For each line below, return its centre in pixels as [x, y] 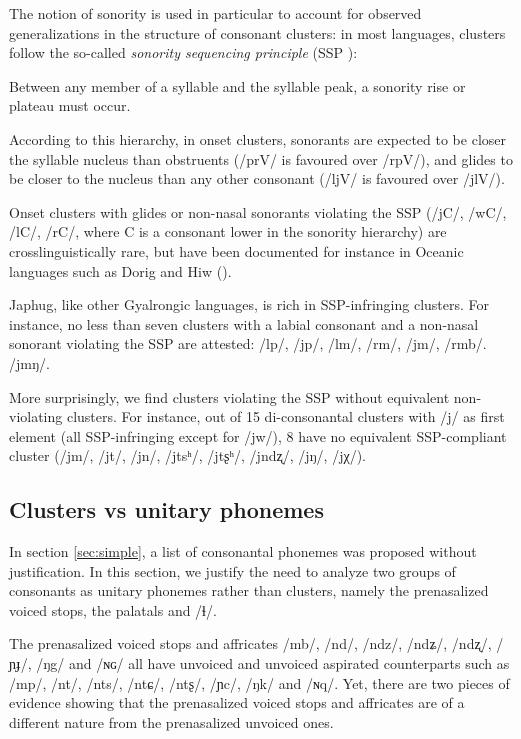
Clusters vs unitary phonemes [166, 509]
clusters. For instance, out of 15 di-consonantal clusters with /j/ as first [285, 416]
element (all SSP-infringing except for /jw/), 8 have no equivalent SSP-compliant [258, 435]
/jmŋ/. [29, 362]
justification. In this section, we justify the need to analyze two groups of [232, 570]
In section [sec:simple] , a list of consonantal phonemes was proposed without [243, 551]
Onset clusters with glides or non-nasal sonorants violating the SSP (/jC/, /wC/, [258, 211]
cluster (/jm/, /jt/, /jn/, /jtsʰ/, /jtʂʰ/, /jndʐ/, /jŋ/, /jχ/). [187, 455]
